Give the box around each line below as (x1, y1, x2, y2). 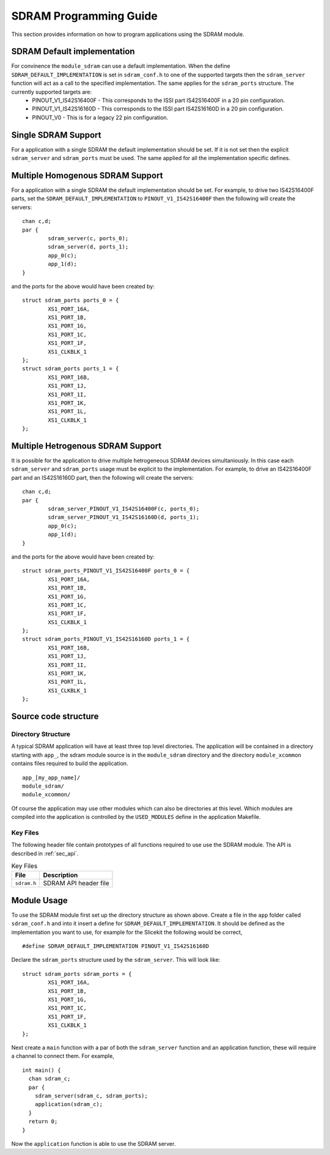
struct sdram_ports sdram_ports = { (22, 970, 132, 977)
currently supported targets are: (11, 88, 92, 95)
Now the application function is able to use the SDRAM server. (11, 1140, 176, 1147)
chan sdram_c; (28, 1076, 71, 1082)
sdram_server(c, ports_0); (48, 235, 129, 241)
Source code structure (11, 711, 99, 722)
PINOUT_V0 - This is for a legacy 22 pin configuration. (32, 114, 169, 121)
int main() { (22, 1066, 61, 1074)
